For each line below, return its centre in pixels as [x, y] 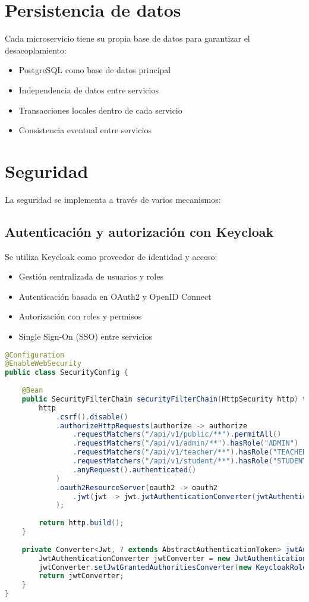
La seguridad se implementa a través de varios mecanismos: [113, 199]
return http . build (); [81, 523]
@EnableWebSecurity [43, 364]
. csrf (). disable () [92, 417]
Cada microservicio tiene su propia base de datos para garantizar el [127, 38]
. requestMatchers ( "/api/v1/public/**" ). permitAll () [177, 435]
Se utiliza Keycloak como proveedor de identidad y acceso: [111, 256]
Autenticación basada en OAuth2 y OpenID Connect [115, 296]
